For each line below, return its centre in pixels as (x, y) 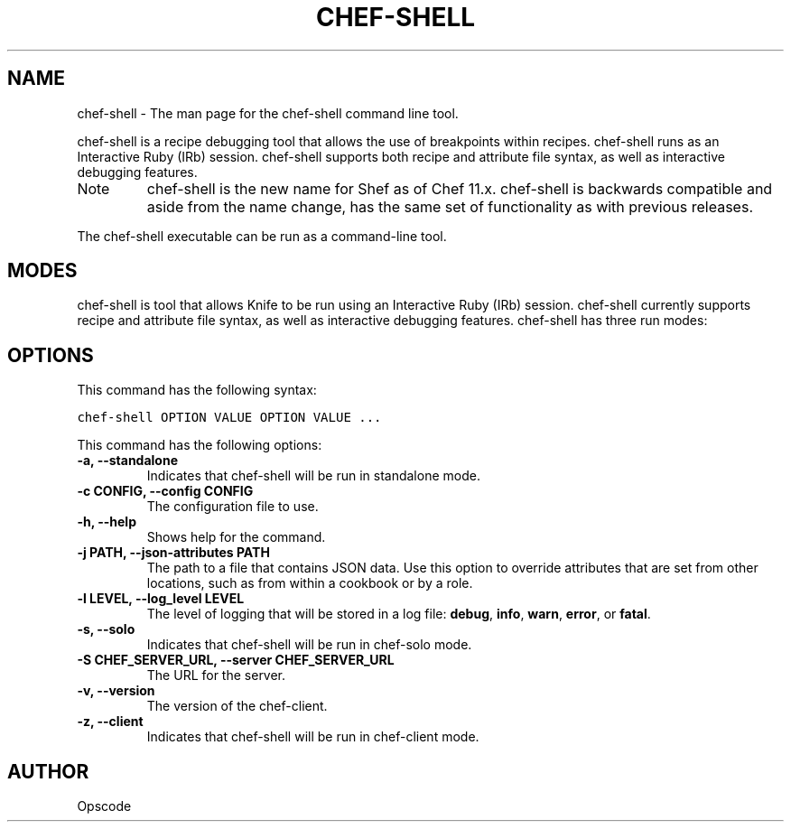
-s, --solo (106, 629)
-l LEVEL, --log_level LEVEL (161, 599)
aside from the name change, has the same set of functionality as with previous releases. (450, 206)
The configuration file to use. (233, 507)
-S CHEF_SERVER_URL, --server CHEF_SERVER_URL (236, 660)
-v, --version (116, 691)
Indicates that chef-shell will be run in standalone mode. (313, 476)
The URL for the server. (216, 675)
